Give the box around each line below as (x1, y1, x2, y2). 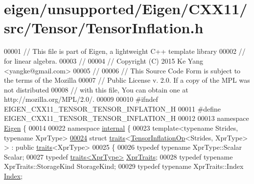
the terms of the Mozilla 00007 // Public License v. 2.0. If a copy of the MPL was (4, 75, 250, 85)
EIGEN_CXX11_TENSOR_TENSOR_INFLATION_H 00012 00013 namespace (4, 113, 249, 123)
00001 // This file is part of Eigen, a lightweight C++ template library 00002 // (4, 46, 246, 56)
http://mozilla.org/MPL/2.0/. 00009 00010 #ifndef (4, 94, 158, 104)
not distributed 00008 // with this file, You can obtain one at (4, 84, 188, 94)
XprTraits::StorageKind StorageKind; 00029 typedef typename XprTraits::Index (4, 161, 244, 171)
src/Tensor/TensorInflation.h (4, 18, 204, 38)
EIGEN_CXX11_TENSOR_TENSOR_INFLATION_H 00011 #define (4, 103, 221, 114)
